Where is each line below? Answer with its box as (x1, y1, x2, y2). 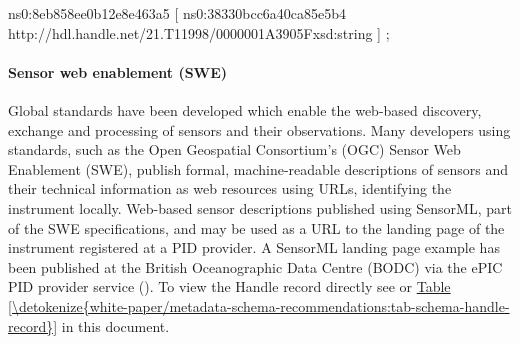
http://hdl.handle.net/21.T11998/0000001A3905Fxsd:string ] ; (8, 22, 390, 43)
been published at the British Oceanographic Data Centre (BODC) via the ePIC (8, 256, 503, 277)
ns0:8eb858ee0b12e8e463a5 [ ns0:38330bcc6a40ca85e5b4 (8, 3, 347, 23)
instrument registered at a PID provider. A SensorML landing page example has (8, 237, 500, 258)
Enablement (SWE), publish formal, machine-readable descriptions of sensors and (8, 158, 508, 179)
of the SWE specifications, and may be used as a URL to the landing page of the (8, 217, 505, 238)
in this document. (61, 315, 170, 336)
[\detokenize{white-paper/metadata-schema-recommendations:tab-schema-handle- (8, 295, 510, 316)
